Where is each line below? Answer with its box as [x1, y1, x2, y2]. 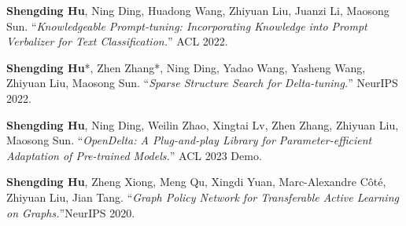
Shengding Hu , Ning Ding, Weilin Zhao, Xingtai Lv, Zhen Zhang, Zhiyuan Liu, [6, 116, 399, 133]
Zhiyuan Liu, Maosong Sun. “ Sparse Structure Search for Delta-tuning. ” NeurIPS [6, 75, 398, 91]
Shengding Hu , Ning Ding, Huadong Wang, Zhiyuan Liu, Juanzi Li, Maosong [6, 2, 389, 18]
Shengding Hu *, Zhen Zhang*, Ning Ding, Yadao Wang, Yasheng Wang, [6, 59, 366, 75]
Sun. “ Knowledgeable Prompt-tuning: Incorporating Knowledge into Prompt [6, 17, 367, 34]
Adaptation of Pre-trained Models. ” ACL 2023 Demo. [6, 147, 262, 163]
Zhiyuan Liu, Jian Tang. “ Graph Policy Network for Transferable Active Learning [6, 188, 399, 205]
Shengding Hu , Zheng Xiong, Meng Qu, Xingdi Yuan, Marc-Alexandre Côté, [6, 173, 386, 190]
